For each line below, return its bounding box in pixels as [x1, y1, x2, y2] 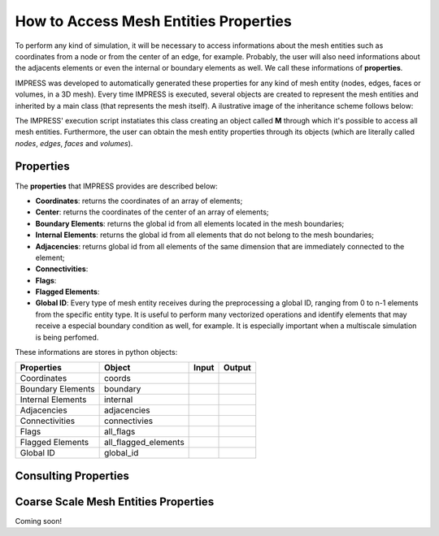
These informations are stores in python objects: [15, 348, 178, 357]
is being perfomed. [35, 332, 99, 342]
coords [103, 373, 132, 384]
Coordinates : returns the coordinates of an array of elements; [35, 196, 243, 205]
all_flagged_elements [103, 437, 185, 448]
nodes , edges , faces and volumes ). [15, 138, 133, 148]
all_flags [103, 426, 136, 438]
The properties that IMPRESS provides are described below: [15, 181, 219, 191]
